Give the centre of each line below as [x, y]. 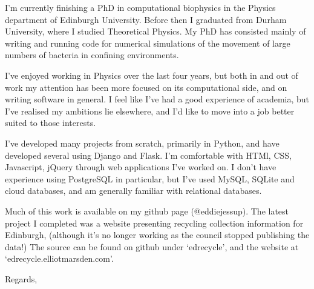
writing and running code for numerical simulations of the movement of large [148, 43]
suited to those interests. [51, 123]
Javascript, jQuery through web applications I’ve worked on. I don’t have [141, 167]
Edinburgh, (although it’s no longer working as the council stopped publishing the [157, 235]
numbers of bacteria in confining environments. [92, 55]
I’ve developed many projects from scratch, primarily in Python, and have [142, 143]
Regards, [21, 278]
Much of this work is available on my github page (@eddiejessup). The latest [147, 211]
